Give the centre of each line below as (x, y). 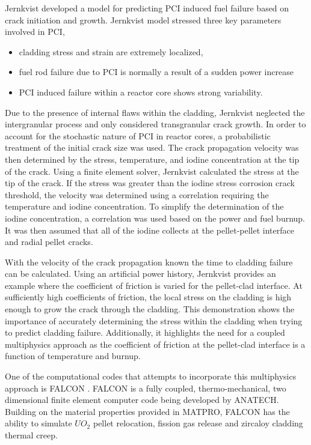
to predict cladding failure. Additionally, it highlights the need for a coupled (145, 332)
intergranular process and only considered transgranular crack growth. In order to (155, 124)
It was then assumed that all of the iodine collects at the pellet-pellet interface (149, 230)
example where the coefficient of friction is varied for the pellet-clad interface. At (154, 285)
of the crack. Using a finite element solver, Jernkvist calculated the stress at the (152, 171)
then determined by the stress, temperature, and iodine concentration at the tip (152, 159)
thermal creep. (31, 435)
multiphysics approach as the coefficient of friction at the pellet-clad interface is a (155, 344)
